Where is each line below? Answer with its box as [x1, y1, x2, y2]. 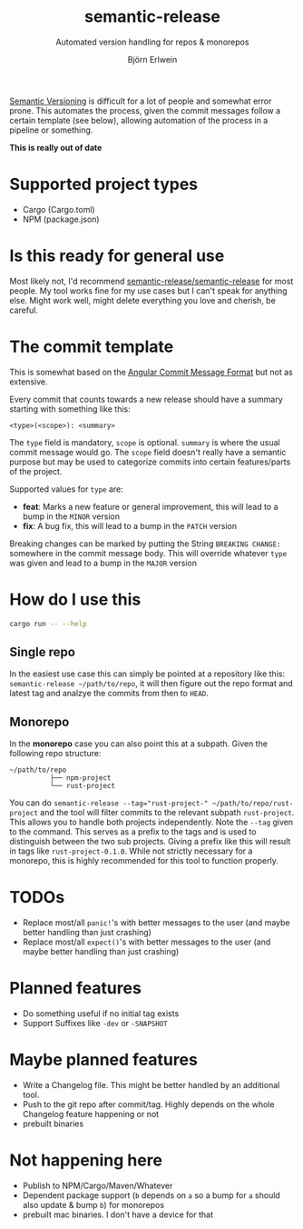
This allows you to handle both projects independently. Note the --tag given [9, 816, 294, 828]
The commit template [9, 336, 174, 356]
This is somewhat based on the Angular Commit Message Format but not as [9, 366, 293, 377]
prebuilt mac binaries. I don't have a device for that [22, 1209, 213, 1220]
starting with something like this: [9, 403, 131, 415]
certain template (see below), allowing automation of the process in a [9, 115, 269, 125]
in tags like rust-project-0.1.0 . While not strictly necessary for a [9, 845, 253, 856]
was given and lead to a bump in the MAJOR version [9, 557, 198, 568]
